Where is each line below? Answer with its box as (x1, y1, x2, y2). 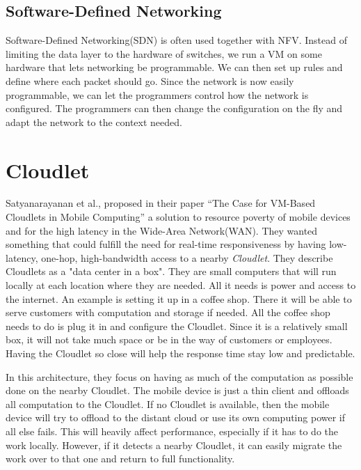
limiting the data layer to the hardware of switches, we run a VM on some (6, 46, 322, 61)
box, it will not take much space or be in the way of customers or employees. (6, 332, 332, 347)
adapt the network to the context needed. (6, 114, 182, 129)
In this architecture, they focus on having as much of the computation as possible (6, 369, 353, 384)
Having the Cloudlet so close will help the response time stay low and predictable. (6, 346, 355, 361)
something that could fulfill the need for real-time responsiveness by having (6, 237, 326, 251)
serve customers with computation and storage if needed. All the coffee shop (6, 305, 330, 320)
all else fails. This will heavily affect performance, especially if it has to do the (6, 423, 338, 438)
